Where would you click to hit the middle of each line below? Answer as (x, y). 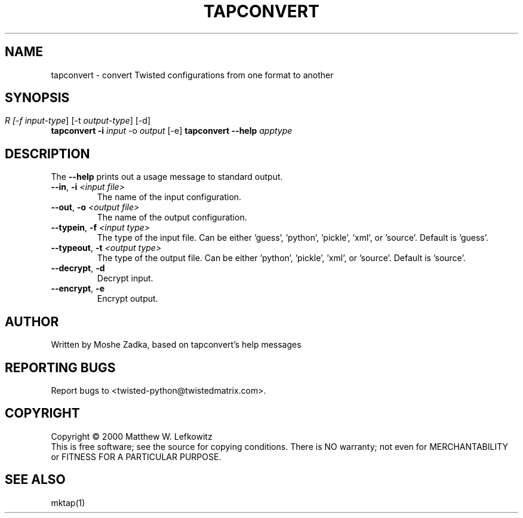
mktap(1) (68, 502)
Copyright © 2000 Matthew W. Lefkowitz (132, 436)
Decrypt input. (125, 278)
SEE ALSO (35, 480)
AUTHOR (32, 321)
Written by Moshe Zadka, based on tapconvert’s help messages (176, 345)
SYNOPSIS (37, 98)
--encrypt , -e (78, 289)
